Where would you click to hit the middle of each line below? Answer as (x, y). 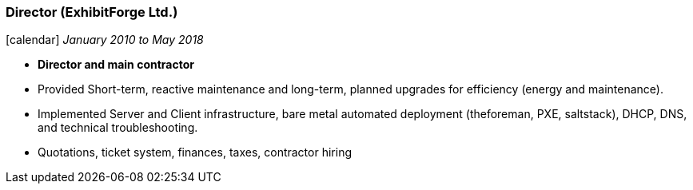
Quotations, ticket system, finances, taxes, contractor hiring (195, 152)
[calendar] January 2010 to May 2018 (105, 40)
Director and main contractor (116, 65)
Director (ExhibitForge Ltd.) (92, 12)
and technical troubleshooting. (118, 128)
